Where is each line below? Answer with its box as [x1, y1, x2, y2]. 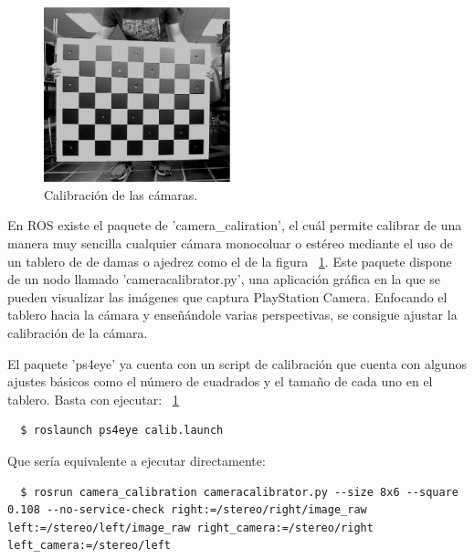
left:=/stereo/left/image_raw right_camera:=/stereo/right [7, 521, 374, 534]
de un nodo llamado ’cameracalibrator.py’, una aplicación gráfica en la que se [7, 269, 440, 289]
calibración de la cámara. [7, 322, 148, 342]
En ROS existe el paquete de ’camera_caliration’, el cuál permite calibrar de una [7, 216, 462, 235]
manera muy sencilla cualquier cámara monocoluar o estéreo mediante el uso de [7, 233, 453, 252]
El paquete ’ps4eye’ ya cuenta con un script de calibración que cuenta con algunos [7, 353, 467, 373]
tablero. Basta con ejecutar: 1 [7, 389, 179, 408]
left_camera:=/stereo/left [7, 539, 171, 553]
